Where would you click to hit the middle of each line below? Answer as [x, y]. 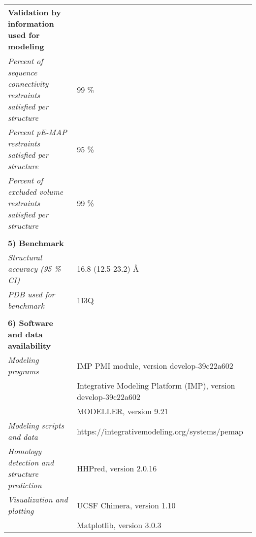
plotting [21, 511]
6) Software [31, 323]
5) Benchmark [36, 243]
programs [23, 371]
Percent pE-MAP [37, 132]
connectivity [28, 84]
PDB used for [32, 294]
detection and [31, 462]
